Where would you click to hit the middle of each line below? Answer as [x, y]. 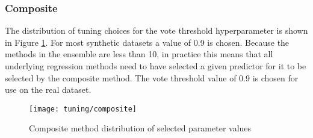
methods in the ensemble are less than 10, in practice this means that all [139, 54]
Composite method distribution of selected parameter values [140, 128]
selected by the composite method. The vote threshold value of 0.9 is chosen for [152, 77]
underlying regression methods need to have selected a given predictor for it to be [156, 66]
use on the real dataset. [48, 89]
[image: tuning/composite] [83, 109]
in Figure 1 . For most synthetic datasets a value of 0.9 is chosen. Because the [147, 42]
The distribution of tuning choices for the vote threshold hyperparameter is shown [156, 30]
